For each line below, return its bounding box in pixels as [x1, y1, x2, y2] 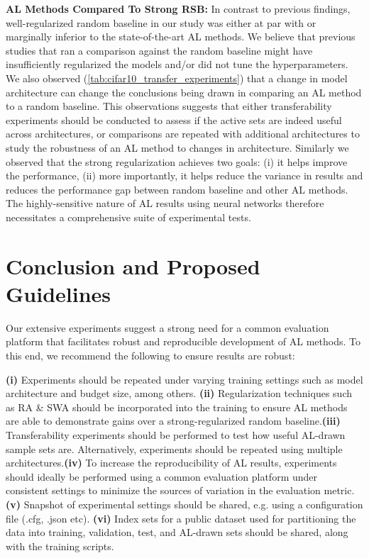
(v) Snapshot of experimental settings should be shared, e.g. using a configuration [6, 496, 363, 511]
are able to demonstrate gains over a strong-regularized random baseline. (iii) [6, 413, 341, 428]
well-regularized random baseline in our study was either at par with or [6, 15, 316, 30]
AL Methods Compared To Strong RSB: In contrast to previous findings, [6, 1, 351, 16]
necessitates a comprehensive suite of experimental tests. [6, 209, 251, 224]
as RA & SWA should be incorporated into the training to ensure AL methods [6, 399, 348, 414]
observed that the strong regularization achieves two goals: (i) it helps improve [6, 154, 348, 169]
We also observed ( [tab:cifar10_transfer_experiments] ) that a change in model [6, 70, 348, 85]
